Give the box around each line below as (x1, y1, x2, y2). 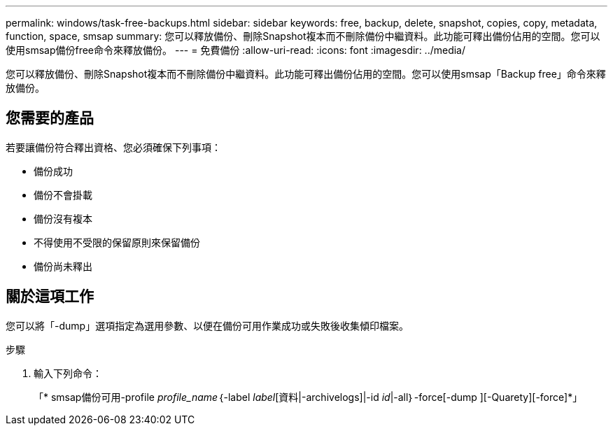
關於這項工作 (6, 288, 94, 306)
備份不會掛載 (34, 188, 92, 201)
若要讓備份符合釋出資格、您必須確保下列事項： (6, 141, 221, 153)
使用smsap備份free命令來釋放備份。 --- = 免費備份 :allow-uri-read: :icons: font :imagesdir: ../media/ (6, 44, 466, 56)
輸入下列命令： (34, 367, 102, 379)
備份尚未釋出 (34, 260, 92, 272)
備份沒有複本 (34, 212, 92, 225)
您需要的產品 (6, 109, 94, 127)
